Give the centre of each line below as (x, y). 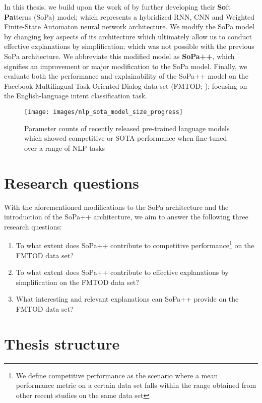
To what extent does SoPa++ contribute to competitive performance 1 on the (135, 244)
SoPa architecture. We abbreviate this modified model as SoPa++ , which (119, 56)
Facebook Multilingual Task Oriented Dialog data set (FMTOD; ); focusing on (126, 85)
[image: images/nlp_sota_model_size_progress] (104, 112)
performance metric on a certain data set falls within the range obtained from (136, 385)
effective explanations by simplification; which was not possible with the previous (129, 46)
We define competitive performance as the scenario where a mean (117, 375)
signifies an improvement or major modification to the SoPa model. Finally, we (126, 66)
